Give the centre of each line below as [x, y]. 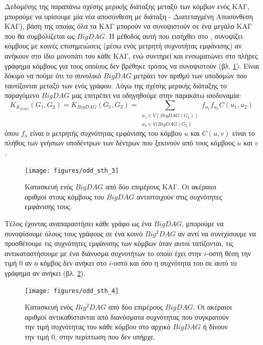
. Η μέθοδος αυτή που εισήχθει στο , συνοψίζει [174, 36]
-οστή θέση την [229, 253]
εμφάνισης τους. [48, 206]
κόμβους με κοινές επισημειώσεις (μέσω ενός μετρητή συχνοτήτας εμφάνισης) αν [123, 46]
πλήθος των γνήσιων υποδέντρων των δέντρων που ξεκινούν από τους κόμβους [120, 143]
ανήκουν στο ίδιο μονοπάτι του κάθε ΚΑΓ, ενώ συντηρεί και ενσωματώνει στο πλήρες [131, 55]
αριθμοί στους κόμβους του [65, 196]
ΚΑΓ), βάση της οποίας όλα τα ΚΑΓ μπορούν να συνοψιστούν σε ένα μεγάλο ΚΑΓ [128, 26]
